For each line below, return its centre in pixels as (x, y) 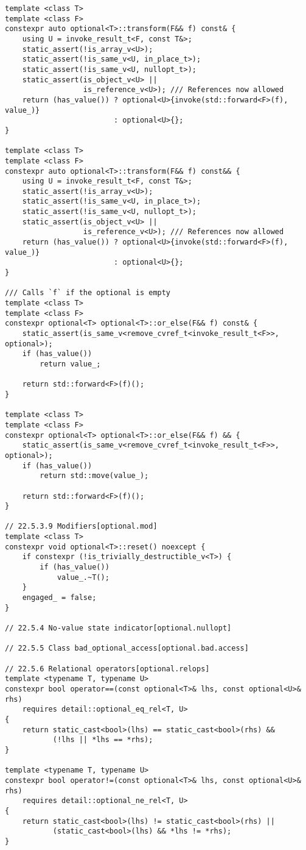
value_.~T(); (83, 577)
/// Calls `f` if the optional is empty (88, 293)
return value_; (70, 364)
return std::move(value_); (94, 476)
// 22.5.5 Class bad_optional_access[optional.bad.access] (127, 648)
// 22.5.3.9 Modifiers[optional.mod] (81, 527)
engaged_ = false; (59, 598)
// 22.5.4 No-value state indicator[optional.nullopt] (118, 628)
